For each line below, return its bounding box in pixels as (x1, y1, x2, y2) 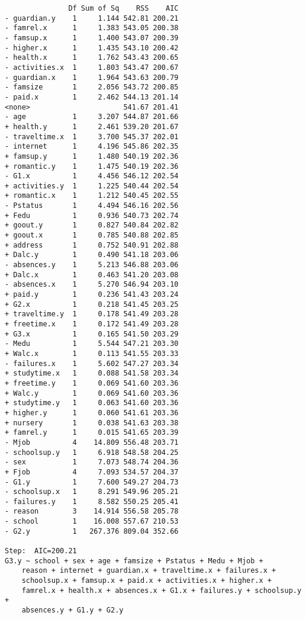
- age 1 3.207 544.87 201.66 (5, 113, 179, 121)
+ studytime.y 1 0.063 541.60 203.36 (5, 399, 179, 408)
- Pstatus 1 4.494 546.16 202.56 (5, 201, 179, 210)
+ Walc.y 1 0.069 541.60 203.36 (5, 389, 179, 397)
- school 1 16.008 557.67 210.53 (5, 517, 179, 526)
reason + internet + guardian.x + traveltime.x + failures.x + (21, 566, 276, 575)
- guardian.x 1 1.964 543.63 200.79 (5, 73, 179, 82)
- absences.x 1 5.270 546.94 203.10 (5, 280, 179, 289)
